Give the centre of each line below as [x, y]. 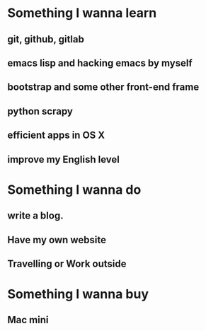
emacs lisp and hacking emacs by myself [100, 63]
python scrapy [40, 111]
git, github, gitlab [46, 39]
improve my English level [64, 159]
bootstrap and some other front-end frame [103, 87]
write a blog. [35, 216]
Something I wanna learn [82, 13]
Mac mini [28, 320]
